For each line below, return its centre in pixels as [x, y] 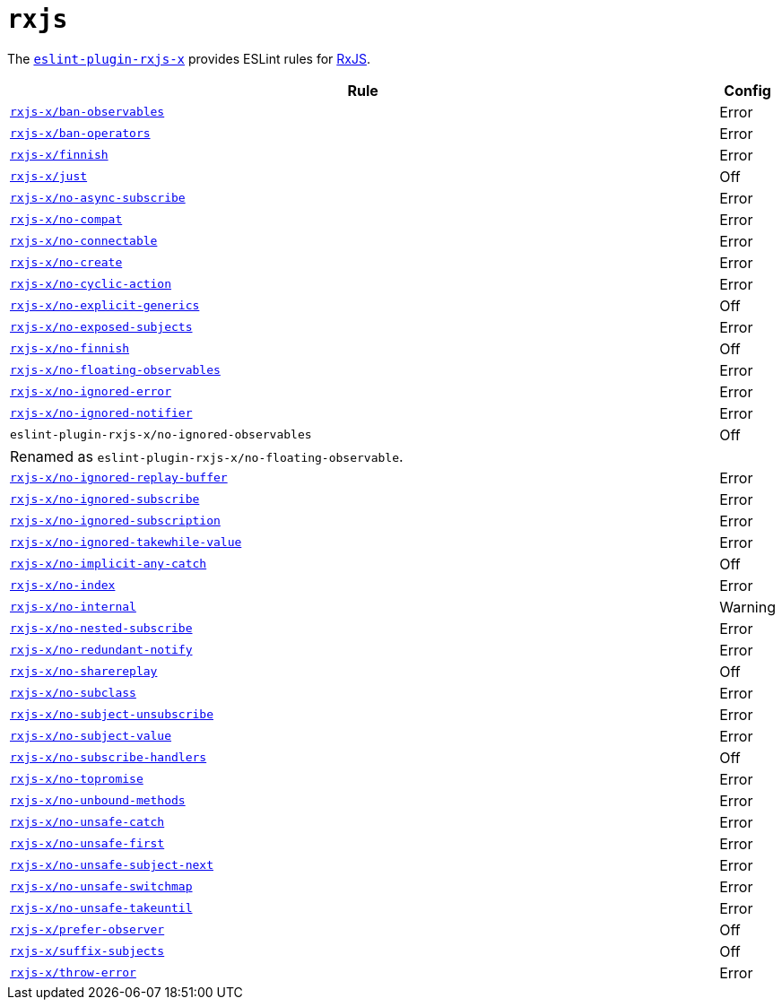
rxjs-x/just [49, 177]
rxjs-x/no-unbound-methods [98, 801]
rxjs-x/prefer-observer [87, 930]
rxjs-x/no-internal [73, 607]
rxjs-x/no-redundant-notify [101, 650]
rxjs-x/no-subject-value [91, 736]
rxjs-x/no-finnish [70, 349]
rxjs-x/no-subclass [73, 693]
